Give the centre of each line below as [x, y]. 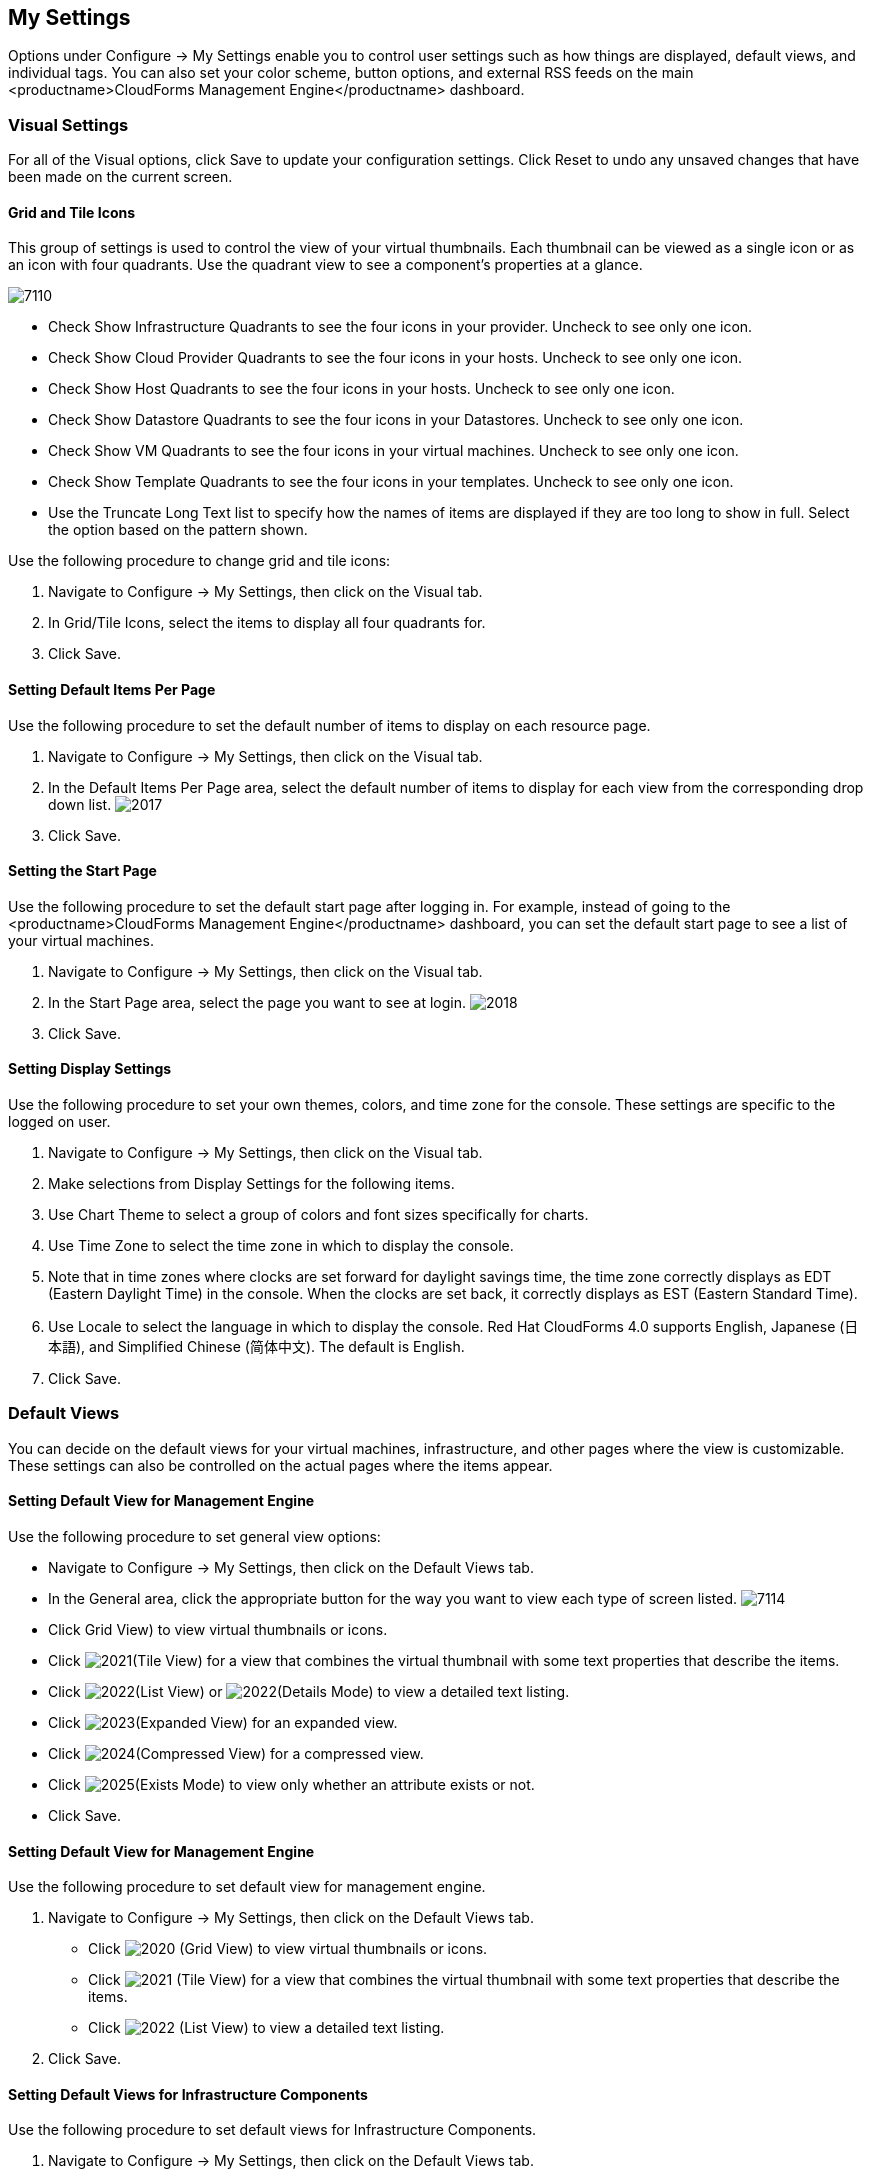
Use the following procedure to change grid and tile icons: [199, 561]
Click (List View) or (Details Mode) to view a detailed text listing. [309, 1692]
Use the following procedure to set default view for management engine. [247, 1887]
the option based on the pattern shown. [178, 530]
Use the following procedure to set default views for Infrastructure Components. [272, 2130]
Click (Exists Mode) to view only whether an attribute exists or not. [291, 1785]
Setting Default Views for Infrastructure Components [188, 2094]
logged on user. [59, 1122]
